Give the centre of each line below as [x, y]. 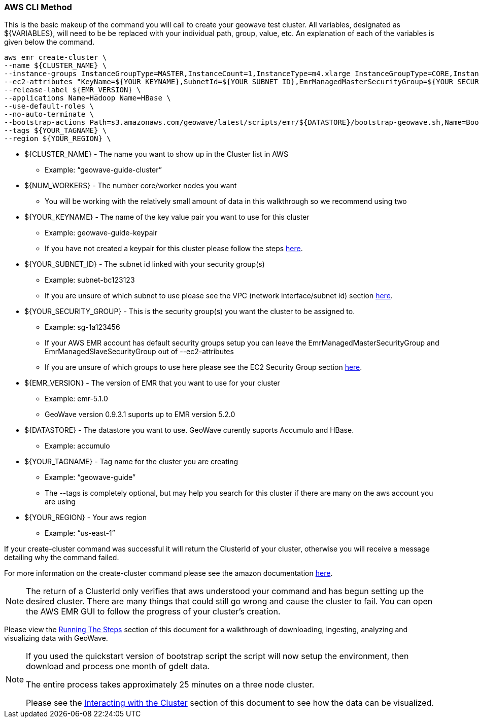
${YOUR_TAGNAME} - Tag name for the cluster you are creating [131, 462]
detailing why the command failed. [62, 558]
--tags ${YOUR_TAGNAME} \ [56, 131]
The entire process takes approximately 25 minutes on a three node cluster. [170, 685]
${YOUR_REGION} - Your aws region [85, 518]
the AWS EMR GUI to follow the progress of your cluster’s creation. [153, 612]
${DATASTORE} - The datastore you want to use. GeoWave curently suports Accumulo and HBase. [189, 430]
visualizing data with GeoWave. [56, 638]
